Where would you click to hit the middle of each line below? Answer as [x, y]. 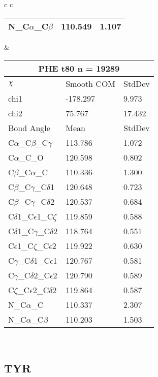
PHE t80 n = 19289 [79, 69]
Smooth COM [91, 84]
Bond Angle [29, 128]
